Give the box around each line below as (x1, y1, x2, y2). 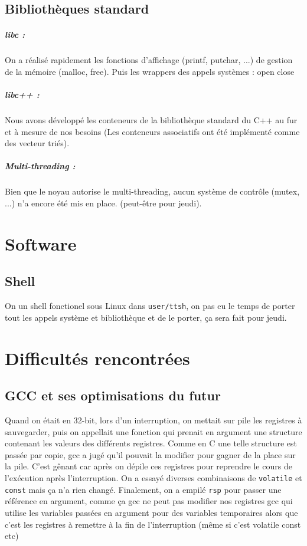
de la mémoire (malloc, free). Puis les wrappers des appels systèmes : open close (5, 65, 295, 77)
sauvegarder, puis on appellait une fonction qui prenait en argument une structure (5, 425, 302, 438)
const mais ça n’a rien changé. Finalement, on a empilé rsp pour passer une (5, 483, 282, 495)
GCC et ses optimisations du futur (5, 386, 221, 404)
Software (5, 231, 77, 255)
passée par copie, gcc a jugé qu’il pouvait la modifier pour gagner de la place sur (5, 448, 296, 461)
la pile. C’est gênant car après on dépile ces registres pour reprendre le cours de (5, 460, 292, 472)
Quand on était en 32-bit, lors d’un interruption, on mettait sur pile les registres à (5, 414, 302, 426)
